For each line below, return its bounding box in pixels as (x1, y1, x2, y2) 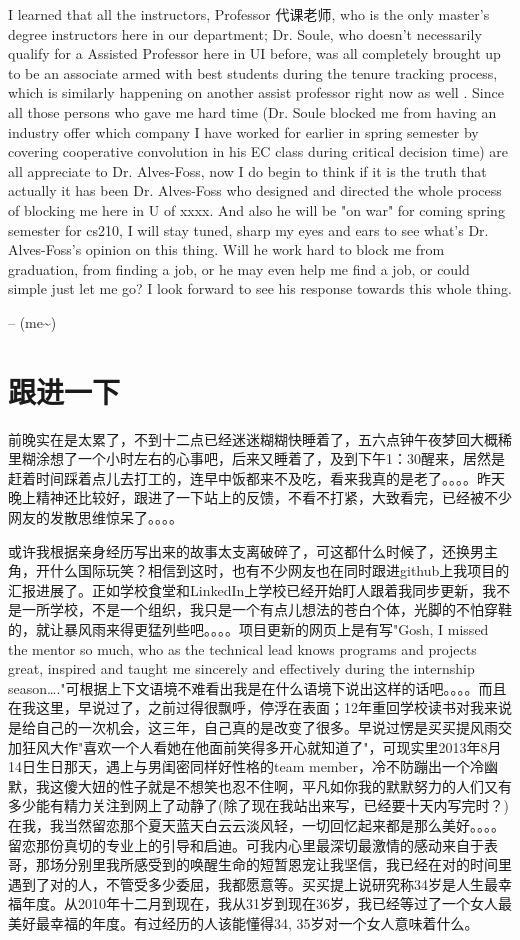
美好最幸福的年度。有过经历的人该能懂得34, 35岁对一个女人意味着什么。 (8, 912, 479, 933)
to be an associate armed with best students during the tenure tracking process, (8, 62, 498, 83)
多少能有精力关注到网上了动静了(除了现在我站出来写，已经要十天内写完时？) (8, 795, 509, 816)
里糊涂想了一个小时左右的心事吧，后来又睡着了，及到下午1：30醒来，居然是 (8, 448, 505, 469)
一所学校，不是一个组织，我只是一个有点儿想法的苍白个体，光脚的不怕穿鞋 (21, 599, 512, 620)
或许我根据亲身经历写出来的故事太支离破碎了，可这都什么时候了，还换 (8, 540, 470, 561)
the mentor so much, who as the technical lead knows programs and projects (8, 638, 477, 659)
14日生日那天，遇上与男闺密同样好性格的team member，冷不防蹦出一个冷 (8, 756, 485, 777)
